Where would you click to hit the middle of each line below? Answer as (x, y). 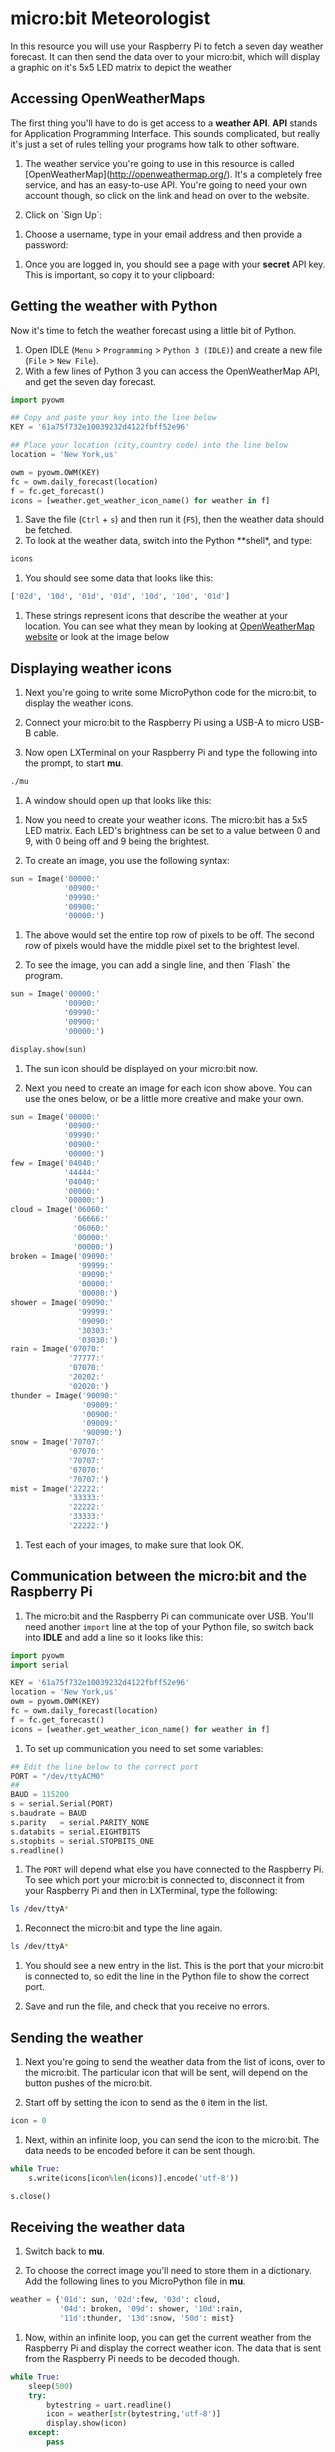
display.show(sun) (48, 1049)
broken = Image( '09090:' (62, 1256)
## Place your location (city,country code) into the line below (149, 445)
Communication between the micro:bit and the (158, 1576)
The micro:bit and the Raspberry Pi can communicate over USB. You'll (169, 1616)
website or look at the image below (97, 637)
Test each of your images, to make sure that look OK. (134, 1544)
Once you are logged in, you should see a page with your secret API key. (175, 264)
